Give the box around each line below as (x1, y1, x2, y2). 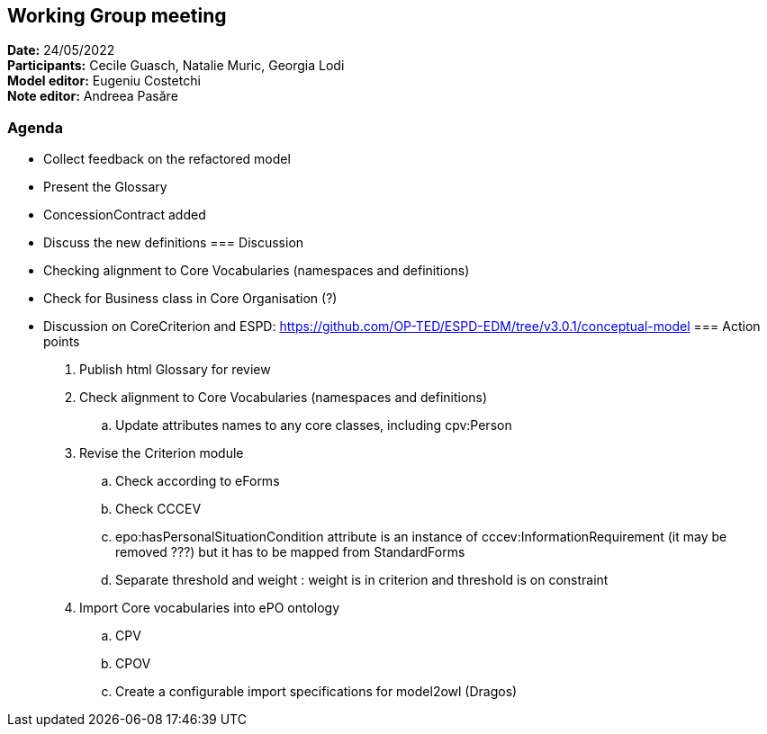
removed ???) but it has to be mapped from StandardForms (115, 544, 465, 560)
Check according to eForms (115, 473, 280, 489)
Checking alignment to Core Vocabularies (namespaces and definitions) (43, 263, 470, 279)
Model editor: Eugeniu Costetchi (7, 73, 201, 89)
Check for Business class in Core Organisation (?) (43, 291, 338, 307)
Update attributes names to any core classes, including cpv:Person (115, 417, 512, 434)
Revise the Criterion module (79, 445, 244, 461)
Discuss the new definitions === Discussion (43, 235, 304, 251)
